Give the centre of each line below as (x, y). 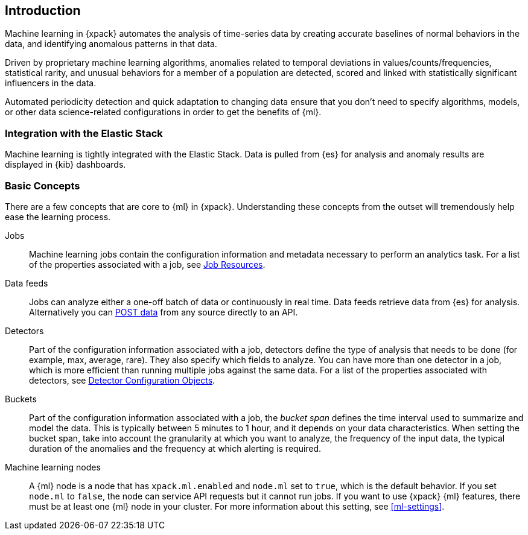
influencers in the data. (51, 83)
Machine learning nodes (53, 467)
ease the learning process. (58, 217)
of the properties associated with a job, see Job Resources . (147, 264)
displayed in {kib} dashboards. (65, 165)
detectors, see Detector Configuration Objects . (122, 380)
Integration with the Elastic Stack (84, 133)
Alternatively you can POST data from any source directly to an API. (164, 312)
